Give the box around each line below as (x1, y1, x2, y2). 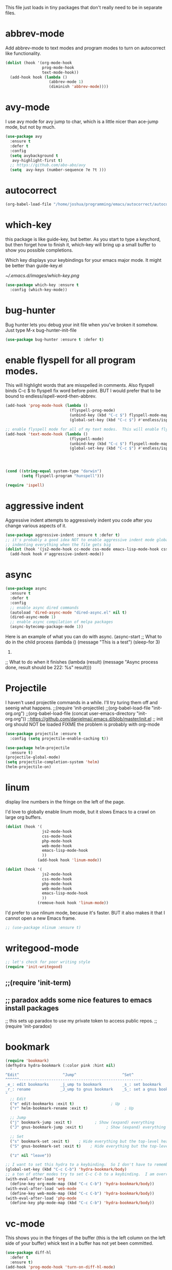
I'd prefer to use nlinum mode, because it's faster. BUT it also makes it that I (5, 910, 165, 916)
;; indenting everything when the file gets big (5, 542, 111, 547)
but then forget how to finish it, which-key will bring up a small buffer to (5, 241, 156, 247)
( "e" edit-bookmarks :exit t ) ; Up (10, 1101, 120, 1106)
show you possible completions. (5, 247, 73, 253)
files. (5, 10, 16, 16)
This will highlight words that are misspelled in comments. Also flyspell (5, 382, 155, 388)
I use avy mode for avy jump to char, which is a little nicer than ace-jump (5, 118, 159, 125)
